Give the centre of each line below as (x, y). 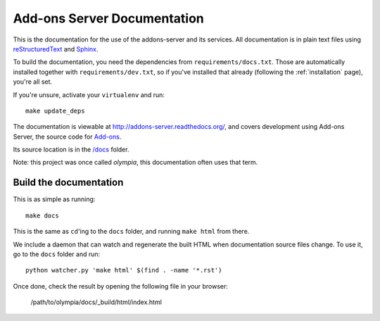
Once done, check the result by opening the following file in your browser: (121, 286)
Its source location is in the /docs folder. (71, 150)
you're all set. (33, 82)
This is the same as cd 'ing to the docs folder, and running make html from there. (131, 232)
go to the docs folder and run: (57, 254)
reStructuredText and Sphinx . (56, 49)
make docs (42, 215)
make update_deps (55, 111)
